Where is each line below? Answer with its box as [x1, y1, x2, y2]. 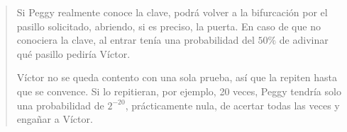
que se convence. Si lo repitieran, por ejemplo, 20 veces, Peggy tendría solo [16, 83, 341, 98]
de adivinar [279, 32, 329, 47]
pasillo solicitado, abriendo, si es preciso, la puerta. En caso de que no [16, 18, 321, 33]
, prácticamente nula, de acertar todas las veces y [125, 97, 340, 112]
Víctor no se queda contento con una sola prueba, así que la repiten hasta [16, 70, 337, 85]
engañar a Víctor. [16, 112, 93, 126]
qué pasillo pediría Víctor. [16, 46, 131, 61]
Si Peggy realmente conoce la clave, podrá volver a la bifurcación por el [16, 5, 328, 19]
